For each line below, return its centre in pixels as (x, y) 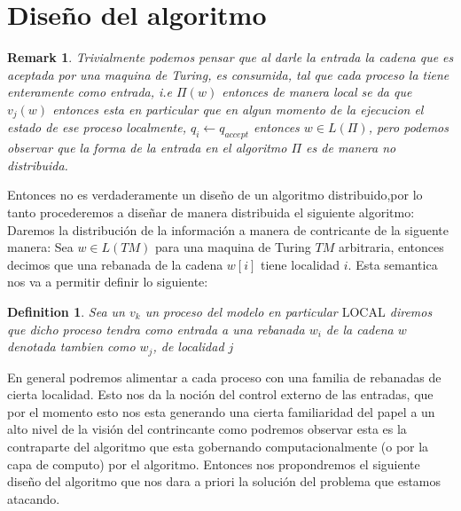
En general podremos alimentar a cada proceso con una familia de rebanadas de (224, 377)
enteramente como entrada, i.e (90, 92)
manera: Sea (40, 247)
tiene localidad (301, 264)
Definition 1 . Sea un (66, 311)
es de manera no (351, 148)
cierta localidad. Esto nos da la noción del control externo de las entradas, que (220, 394)
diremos (411, 311)
